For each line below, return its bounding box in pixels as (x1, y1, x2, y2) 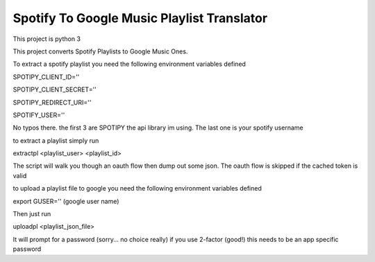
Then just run (12, 210, 51, 218)
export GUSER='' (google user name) (12, 197, 119, 205)
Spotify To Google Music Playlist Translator (12, 10, 267, 26)
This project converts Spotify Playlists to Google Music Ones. (12, 47, 188, 55)
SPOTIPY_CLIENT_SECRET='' (12, 85, 97, 94)
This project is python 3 (12, 35, 81, 43)
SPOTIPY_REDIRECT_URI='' (12, 98, 92, 107)
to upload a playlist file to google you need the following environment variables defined (12, 184, 262, 193)
